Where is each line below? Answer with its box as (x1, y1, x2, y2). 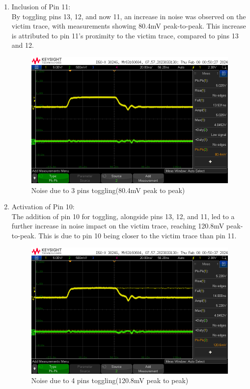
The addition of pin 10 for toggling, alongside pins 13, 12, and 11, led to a (11, 211, 235, 221)
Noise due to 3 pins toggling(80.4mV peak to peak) (31, 185, 185, 195)
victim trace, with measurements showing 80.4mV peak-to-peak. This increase (11, 21, 246, 31)
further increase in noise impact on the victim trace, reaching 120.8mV (11, 221, 224, 231)
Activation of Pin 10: (11, 201, 75, 212)
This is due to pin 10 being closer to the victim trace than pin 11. (38, 230, 237, 241)
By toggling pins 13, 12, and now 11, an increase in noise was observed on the (11, 11, 246, 21)
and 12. (11, 40, 34, 50)
